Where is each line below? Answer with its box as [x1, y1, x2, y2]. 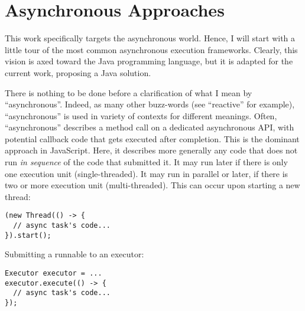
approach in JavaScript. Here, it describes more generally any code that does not [5, 144, 298, 156]
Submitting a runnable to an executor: [5, 248, 144, 260]
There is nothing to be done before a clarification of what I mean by [5, 86, 252, 99]
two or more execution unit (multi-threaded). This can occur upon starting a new [5, 179, 300, 191]
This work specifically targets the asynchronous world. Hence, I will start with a [5, 32, 296, 44]
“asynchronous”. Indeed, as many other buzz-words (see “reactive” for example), [5, 98, 295, 110]
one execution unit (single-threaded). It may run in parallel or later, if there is [5, 167, 288, 179]
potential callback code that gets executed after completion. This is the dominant [5, 132, 300, 145]
